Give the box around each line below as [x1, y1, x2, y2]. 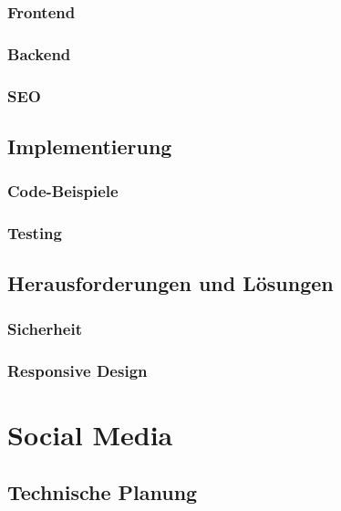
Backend [7, 42, 71, 65]
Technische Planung [7, 478, 198, 506]
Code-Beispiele [7, 180, 119, 203]
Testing [7, 222, 62, 245]
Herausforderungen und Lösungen [7, 269, 334, 297]
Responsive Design [7, 359, 148, 381]
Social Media [7, 415, 173, 453]
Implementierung [7, 131, 172, 160]
